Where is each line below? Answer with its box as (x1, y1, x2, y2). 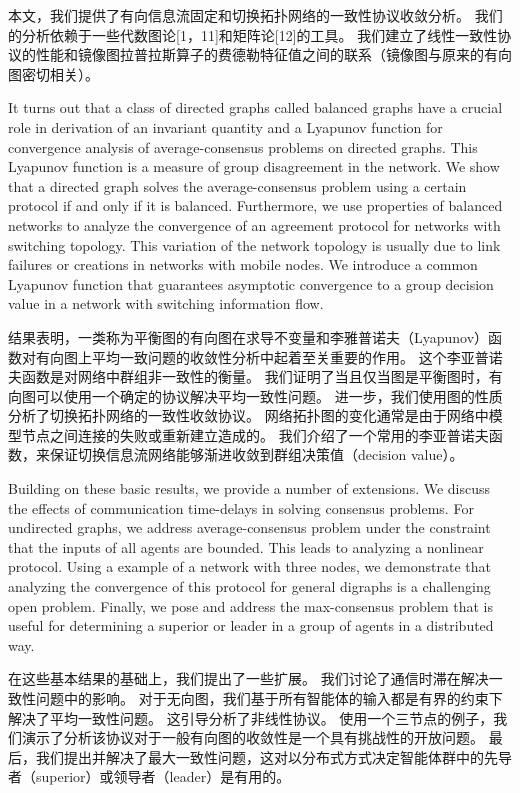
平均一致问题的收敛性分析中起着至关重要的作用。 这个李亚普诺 (91, 346, 503, 367)
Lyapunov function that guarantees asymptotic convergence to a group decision (8, 273, 494, 294)
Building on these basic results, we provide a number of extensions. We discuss (8, 478, 491, 499)
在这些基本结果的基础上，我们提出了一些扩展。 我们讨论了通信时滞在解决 (8, 668, 489, 689)
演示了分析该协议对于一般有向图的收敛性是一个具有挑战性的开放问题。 (21, 727, 484, 748)
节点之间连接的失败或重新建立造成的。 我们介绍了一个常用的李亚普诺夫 (21, 424, 489, 445)
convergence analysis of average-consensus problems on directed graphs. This (8, 136, 478, 157)
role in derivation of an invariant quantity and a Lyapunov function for (8, 116, 443, 137)
